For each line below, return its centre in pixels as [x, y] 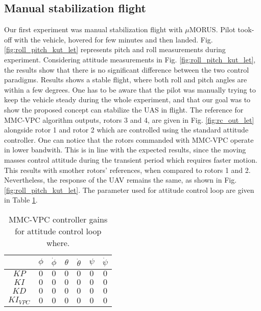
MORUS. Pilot [212, 29]
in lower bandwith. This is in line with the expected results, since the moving [125, 150]
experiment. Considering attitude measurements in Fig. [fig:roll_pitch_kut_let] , [130, 59]
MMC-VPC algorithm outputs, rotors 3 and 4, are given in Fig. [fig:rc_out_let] [129, 119]
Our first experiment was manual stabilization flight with [93, 29]
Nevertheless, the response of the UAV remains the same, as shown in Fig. [121, 180]
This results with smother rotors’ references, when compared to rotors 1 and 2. [127, 170]
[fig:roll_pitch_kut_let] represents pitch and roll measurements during [115, 49]
